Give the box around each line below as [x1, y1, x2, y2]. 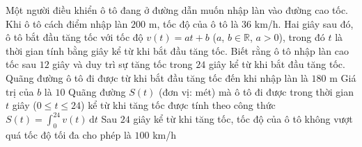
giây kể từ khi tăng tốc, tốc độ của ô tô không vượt [133, 112, 353, 126]
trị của [6, 84, 34, 98]
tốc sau [6, 57, 37, 71]
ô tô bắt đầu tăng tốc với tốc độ [6, 30, 143, 44]
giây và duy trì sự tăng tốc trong [52, 57, 193, 71]
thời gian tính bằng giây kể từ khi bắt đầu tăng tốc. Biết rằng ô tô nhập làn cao [6, 43, 349, 58]
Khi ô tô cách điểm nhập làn [6, 16, 128, 31]
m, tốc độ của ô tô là [148, 16, 239, 31]
